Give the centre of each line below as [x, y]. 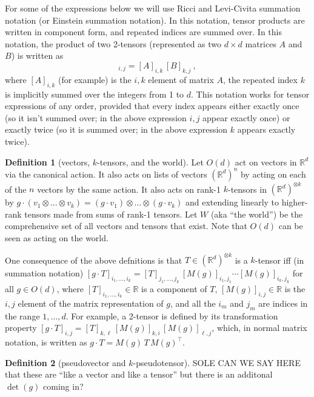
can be [291, 226]
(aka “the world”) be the [257, 214]
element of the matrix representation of [91, 303]
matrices [261, 43]
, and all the [193, 303]
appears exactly [266, 129]
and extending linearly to [232, 202]
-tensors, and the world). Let [150, 162]
